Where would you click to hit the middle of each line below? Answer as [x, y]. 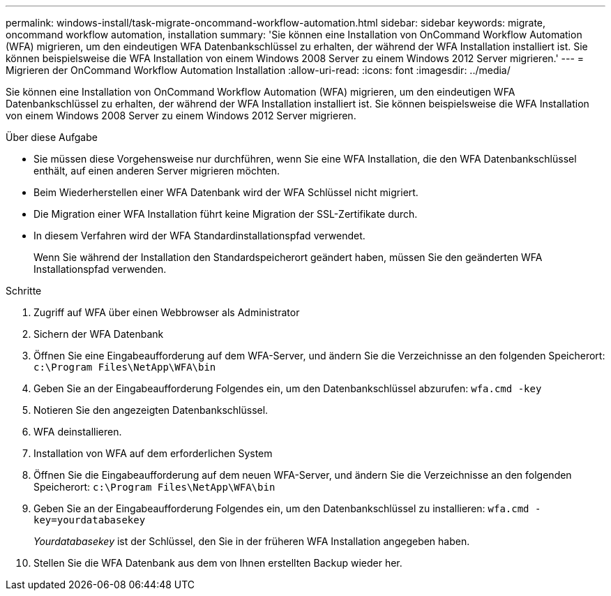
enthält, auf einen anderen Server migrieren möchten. [157, 171]
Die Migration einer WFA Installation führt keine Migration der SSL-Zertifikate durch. [226, 214]
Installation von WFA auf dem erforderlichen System [153, 453]
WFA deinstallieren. [78, 432]
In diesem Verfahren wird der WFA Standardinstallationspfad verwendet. [199, 236]
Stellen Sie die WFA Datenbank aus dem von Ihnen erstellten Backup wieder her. [218, 563]
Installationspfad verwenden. [100, 269]
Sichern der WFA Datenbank [99, 334]
